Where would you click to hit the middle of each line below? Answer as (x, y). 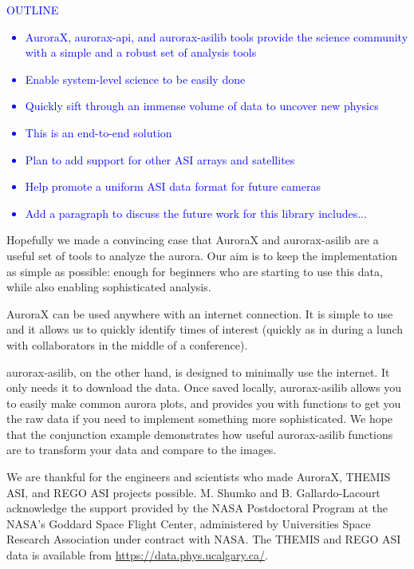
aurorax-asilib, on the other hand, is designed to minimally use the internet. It (198, 371)
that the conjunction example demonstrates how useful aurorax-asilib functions (200, 434)
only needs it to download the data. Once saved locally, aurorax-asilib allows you (204, 387)
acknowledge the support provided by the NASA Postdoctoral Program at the (197, 508)
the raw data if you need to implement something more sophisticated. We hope (200, 419)
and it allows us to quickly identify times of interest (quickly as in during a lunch (205, 329)
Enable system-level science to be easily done (135, 79)
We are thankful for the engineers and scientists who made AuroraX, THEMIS (199, 477)
